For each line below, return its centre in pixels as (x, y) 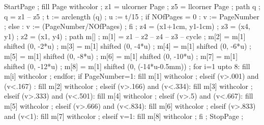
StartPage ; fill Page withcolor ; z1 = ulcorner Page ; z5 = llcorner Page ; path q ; (132, 6)
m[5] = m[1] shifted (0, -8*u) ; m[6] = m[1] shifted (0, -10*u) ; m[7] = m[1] (121, 56)
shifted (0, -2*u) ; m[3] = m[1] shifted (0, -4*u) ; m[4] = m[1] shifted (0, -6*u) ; (128, 46)
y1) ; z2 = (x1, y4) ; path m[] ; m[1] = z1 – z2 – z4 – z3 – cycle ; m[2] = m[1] (125, 36)
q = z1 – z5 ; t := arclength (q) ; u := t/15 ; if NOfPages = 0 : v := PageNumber (132, 16)
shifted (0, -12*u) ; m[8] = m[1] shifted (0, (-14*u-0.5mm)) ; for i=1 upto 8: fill (127, 66)
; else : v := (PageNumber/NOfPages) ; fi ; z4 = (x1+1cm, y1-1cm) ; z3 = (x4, (127, 26)
